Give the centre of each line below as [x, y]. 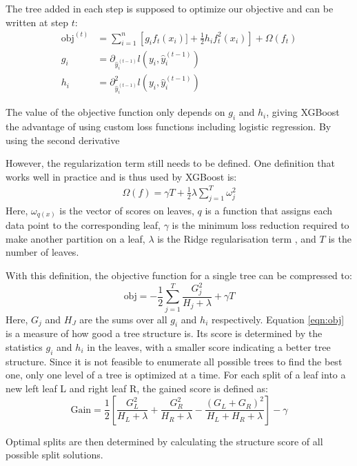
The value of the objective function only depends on [115, 112]
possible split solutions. [54, 455]
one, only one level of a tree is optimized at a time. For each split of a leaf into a [176, 375]
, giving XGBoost [303, 112]
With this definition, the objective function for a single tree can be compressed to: [179, 275]
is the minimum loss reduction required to [261, 225]
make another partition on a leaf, [75, 238]
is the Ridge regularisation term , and [237, 238]
